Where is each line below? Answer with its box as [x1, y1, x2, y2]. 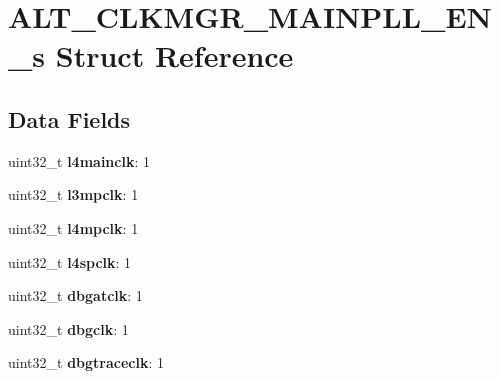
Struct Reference [55, 35, 294, 76]
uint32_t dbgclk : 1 [8, 318, 129, 339]
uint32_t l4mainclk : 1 [8, 150, 150, 171]
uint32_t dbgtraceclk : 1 [8, 352, 164, 373]
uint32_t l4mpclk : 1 [8, 217, 139, 238]
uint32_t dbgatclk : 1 [8, 285, 143, 306]
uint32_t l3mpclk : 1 [8, 184, 139, 205]
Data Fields [8, 103, 131, 134]
